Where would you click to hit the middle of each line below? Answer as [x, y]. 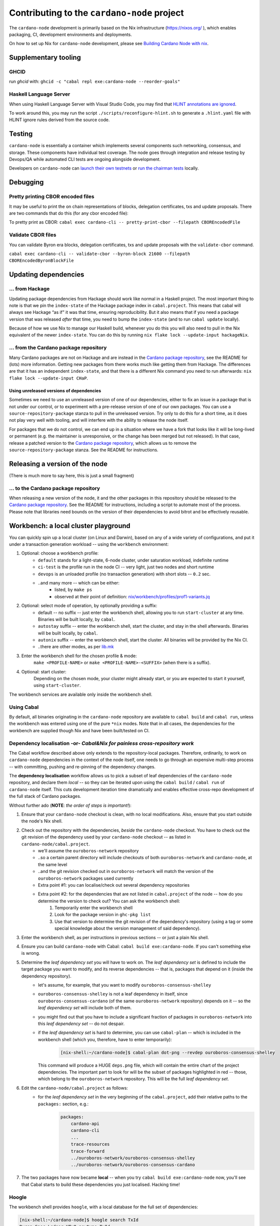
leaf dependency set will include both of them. [85, 1008]
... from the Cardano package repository [58, 348]
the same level [52, 864]
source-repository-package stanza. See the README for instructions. [84, 450]
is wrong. [31, 953]
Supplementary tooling [45, 58]
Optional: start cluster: [44, 671]
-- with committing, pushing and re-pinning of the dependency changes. [82, 766]
